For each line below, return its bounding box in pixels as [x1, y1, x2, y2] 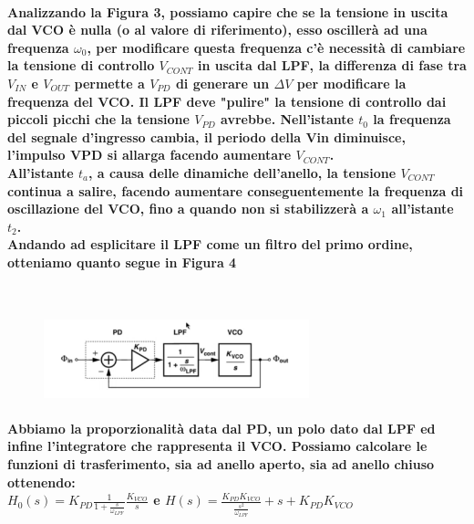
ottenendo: [7, 472, 76, 491]
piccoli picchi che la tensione [7, 110, 190, 129]
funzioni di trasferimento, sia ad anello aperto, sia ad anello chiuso [7, 455, 435, 474]
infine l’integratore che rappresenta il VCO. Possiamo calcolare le [7, 436, 428, 456]
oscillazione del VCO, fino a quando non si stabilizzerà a [7, 199, 369, 218]
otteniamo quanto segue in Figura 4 [7, 252, 237, 271]
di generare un [175, 73, 270, 92]
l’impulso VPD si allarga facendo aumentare [7, 145, 292, 164]
